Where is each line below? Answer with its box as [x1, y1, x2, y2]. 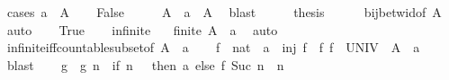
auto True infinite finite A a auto [6, 20, 278, 39]
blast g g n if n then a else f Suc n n [6, 55, 284, 74]
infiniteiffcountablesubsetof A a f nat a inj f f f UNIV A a [6, 38, 420, 57]
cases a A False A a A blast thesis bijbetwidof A [6, 3, 442, 21]
